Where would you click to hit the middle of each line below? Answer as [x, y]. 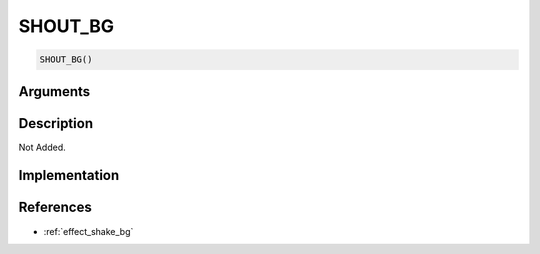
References [55, 207]
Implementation [69, 175]
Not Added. [42, 147]
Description [56, 123]
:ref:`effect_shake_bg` [88, 231]
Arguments [54, 91]
